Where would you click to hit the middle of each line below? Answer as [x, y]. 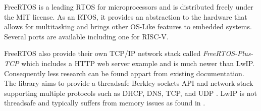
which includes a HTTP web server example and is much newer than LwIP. [138, 63]
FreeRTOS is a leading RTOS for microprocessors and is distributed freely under [129, 7]
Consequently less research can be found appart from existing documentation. [124, 73]
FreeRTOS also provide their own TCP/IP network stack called [102, 53]
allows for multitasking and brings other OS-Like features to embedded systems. [128, 26]
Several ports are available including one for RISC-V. [86, 36]
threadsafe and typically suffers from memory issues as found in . [105, 103]
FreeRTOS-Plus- [228, 53]
